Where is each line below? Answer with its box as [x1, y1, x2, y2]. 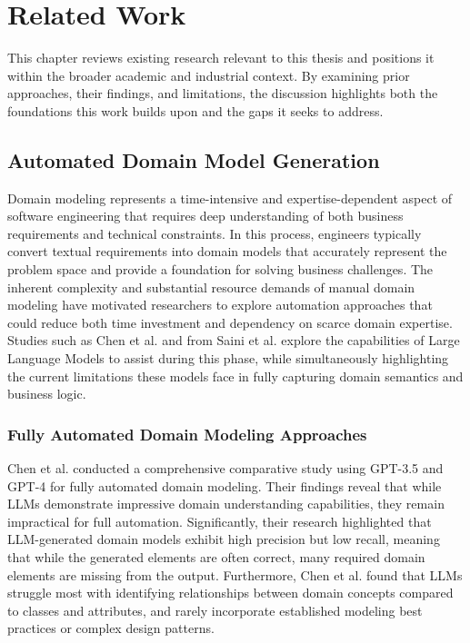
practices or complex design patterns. [7, 618, 215, 638]
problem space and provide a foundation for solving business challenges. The [7, 260, 434, 279]
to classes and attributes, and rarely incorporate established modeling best [7, 600, 423, 619]
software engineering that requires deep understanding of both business [7, 206, 404, 225]
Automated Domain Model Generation [7, 145, 380, 173]
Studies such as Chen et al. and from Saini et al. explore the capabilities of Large [7, 331, 460, 350]
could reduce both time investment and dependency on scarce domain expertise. [7, 312, 453, 331]
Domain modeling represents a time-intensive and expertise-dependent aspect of [7, 188, 453, 207]
